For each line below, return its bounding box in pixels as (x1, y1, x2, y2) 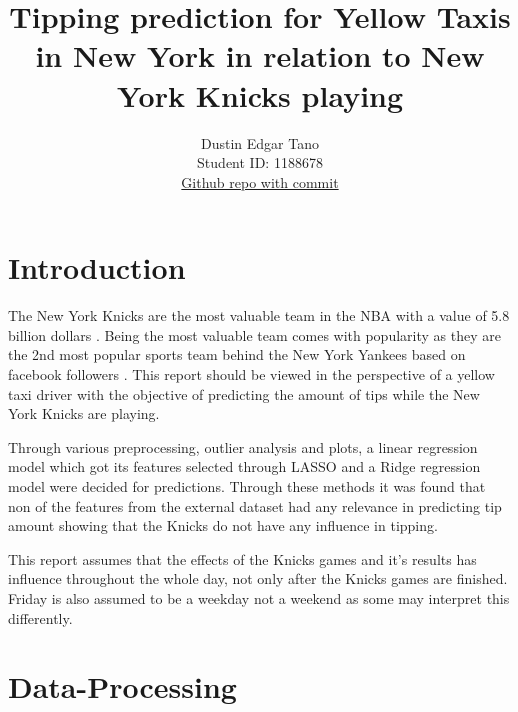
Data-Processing (8, 666, 237, 707)
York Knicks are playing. (8, 403, 160, 424)
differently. (8, 607, 73, 628)
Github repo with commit (181, 171, 339, 192)
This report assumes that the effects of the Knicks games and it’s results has (8, 548, 477, 569)
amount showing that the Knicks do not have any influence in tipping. (8, 515, 438, 536)
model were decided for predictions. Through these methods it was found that (8, 475, 486, 496)
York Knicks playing (116, 74, 404, 115)
